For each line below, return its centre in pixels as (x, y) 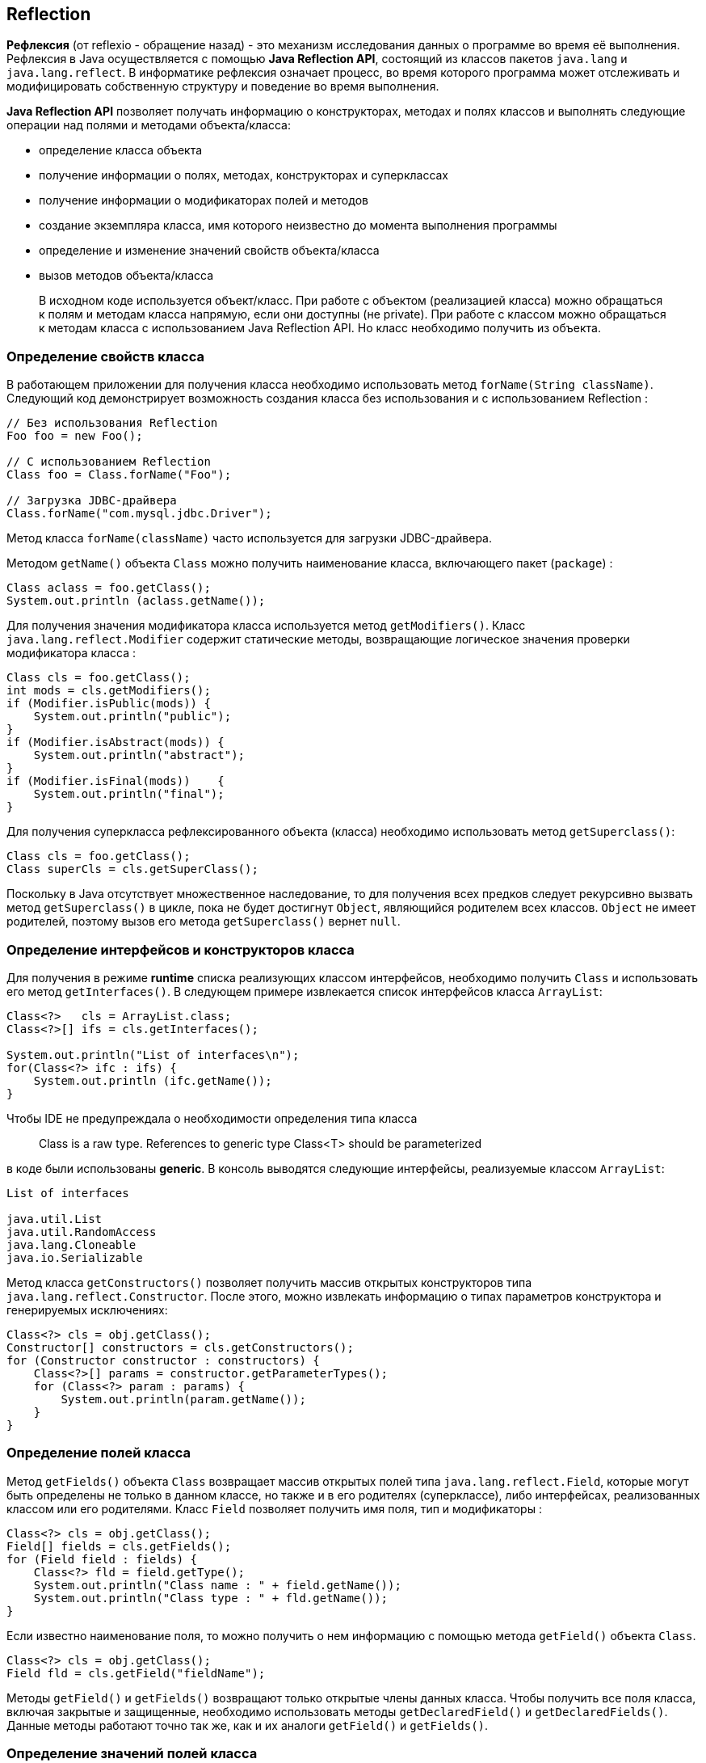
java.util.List (55, 1219)
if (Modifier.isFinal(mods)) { (116, 781)
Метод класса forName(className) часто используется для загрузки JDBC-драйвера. (249, 538)
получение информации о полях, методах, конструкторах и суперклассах (244, 175)
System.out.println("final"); (129, 794)
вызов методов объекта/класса (126, 276)
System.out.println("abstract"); (139, 755)
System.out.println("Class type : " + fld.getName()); (211, 1598)
